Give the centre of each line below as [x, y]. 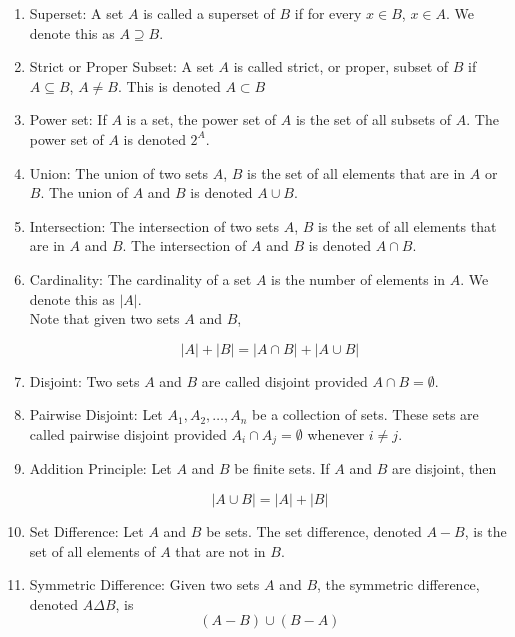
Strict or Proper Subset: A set [121, 66]
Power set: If [68, 119]
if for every [328, 13]
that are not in [220, 550]
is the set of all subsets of [373, 119]
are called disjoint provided [284, 380]
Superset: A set [76, 13]
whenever [336, 433]
